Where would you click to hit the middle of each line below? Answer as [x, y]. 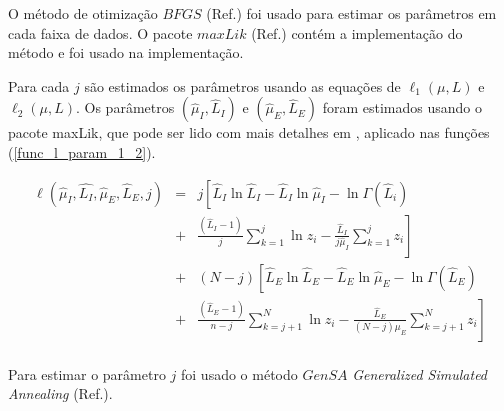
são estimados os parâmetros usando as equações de [242, 85]
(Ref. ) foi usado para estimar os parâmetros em [351, 13]
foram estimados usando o [402, 107]
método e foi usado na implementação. [126, 52]
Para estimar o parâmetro [87, 373]
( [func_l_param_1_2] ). [82, 151]
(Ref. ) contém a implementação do [357, 32]
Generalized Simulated [420, 373]
